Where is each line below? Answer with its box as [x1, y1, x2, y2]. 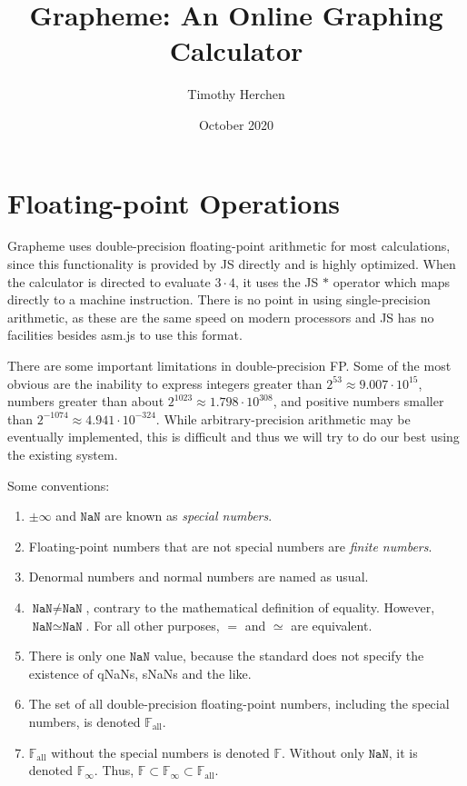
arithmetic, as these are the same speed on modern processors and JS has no [7, 307, 434, 326]
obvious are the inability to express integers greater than [7, 373, 323, 393]
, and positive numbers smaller [273, 392, 444, 411]
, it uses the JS [234, 272, 319, 291]
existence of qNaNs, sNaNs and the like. [28, 663, 252, 682]
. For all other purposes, [85, 615, 220, 634]
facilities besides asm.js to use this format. [7, 325, 243, 344]
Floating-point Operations [7, 184, 340, 221]
